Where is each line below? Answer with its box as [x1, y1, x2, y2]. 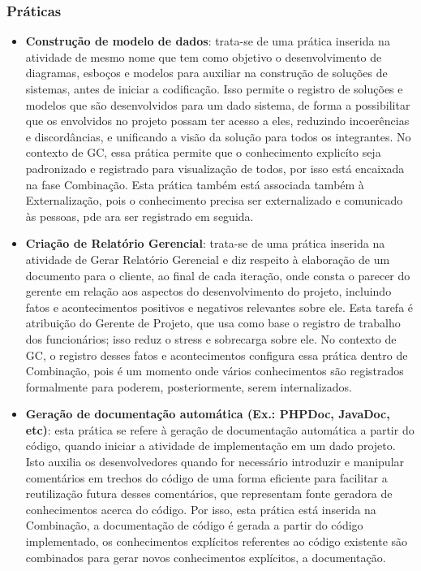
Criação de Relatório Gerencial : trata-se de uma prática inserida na [25, 235, 385, 252]
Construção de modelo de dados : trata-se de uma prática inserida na [25, 32, 390, 50]
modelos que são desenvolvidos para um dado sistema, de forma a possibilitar [25, 96, 410, 113]
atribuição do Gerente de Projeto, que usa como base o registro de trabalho [25, 314, 401, 331]
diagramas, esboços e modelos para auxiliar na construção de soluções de [25, 64, 388, 81]
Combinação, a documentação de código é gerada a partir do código [25, 517, 363, 534]
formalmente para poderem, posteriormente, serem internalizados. [25, 378, 353, 395]
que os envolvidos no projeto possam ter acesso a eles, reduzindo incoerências [25, 112, 410, 129]
